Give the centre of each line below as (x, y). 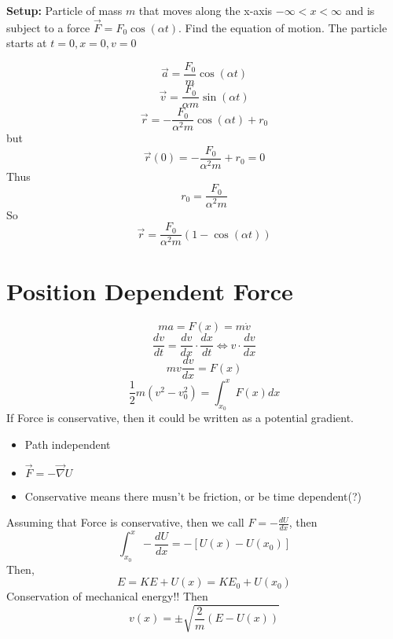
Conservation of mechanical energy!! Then (107, 596)
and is (360, 10)
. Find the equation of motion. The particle (283, 27)
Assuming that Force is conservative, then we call (125, 522)
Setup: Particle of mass (64, 10)
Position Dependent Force (150, 291)
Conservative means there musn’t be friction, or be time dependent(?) (193, 496)
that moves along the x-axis (206, 10)
